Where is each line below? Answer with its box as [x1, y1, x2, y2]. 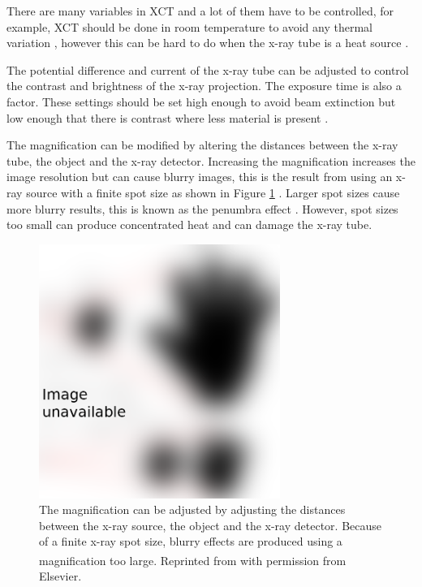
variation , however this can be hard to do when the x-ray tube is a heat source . [6, 34, 409, 51]
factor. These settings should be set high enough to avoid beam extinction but [6, 93, 396, 110]
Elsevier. [39, 568, 82, 585]
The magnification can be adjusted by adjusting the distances [39, 501, 346, 518]
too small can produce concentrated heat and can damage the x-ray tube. [6, 216, 372, 233]
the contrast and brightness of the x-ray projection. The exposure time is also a [6, 77, 402, 94]
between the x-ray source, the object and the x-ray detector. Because [39, 516, 382, 533]
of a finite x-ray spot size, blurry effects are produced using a [39, 533, 342, 550]
